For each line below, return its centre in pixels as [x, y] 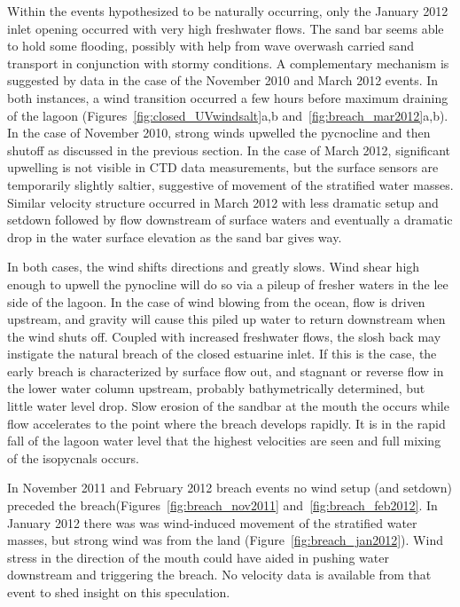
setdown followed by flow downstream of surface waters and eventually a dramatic [230, 220]
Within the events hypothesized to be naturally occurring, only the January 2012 [228, 11]
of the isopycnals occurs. [73, 457]
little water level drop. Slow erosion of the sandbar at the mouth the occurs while [228, 406]
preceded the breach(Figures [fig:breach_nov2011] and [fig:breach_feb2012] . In [222, 505]
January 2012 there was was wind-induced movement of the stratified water [212, 522]
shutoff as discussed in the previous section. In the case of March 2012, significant [229, 150]
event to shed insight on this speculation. [119, 592]
